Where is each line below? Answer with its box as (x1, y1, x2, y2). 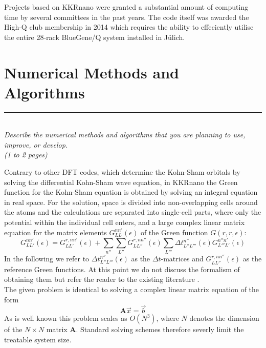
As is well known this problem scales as (4, 313, 127, 323)
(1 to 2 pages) (4, 149, 48, 160)
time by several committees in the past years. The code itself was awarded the (4, 11, 249, 22)
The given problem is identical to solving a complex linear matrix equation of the (4, 283, 259, 294)
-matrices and (161, 253, 204, 264)
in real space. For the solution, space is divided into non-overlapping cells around (4, 196, 258, 207)
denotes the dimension (189, 313, 259, 323)
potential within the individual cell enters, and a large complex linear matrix (4, 217, 245, 228)
